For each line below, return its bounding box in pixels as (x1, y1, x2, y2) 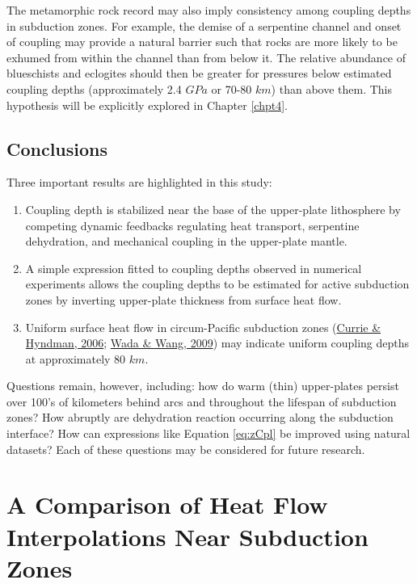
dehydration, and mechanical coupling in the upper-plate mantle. (25, 233, 347, 250)
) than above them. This (271, 80, 393, 97)
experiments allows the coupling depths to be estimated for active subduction (25, 275, 410, 292)
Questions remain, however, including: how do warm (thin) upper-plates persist (6, 377, 399, 394)
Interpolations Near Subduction (6, 519, 369, 552)
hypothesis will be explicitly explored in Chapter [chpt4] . (6, 96, 288, 113)
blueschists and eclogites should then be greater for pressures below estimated (6, 65, 392, 82)
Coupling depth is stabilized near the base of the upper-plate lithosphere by (25, 200, 401, 217)
